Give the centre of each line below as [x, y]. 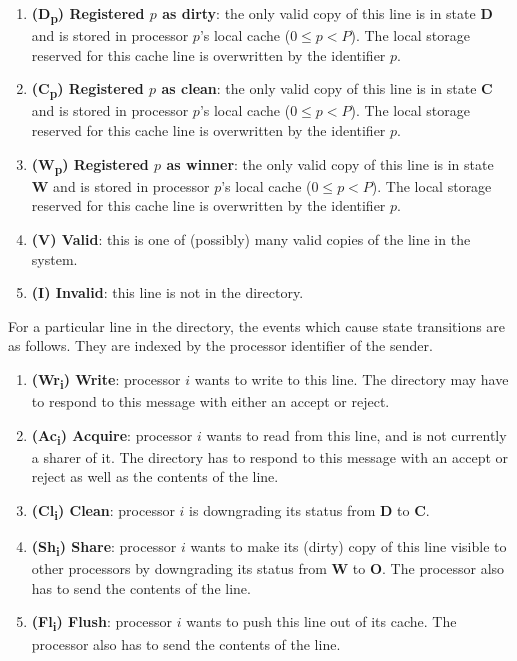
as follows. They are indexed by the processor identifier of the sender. [220, 345]
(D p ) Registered [88, 14]
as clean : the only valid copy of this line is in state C [327, 88]
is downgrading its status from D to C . [309, 509]
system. [54, 258]
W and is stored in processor [120, 185]
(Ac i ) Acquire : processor [112, 436]
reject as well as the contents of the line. [155, 476]
